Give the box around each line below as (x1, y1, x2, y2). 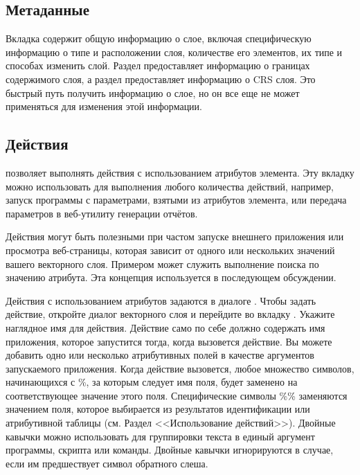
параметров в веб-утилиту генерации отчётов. (6, 206, 198, 220)
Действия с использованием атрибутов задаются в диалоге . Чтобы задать (6, 293, 316, 307)
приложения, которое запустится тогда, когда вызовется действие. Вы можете (6, 334, 332, 348)
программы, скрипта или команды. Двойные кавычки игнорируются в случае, (6, 442, 334, 457)
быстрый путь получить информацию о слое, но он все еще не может (6, 85, 300, 100)
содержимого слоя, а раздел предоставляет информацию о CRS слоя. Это (6, 71, 316, 86)
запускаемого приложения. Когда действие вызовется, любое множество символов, (6, 361, 354, 375)
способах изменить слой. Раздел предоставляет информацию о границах (6, 58, 310, 73)
